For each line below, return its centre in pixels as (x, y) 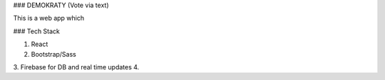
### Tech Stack (37, 31)
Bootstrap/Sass (53, 54)
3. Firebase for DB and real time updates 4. (76, 67)
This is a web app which (49, 18)
